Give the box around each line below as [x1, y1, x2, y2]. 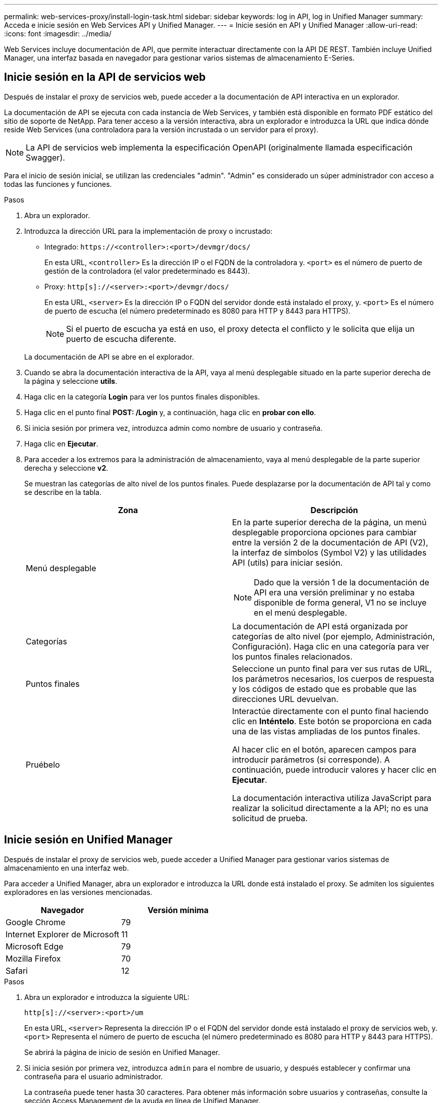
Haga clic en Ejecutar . [24, 439, 98, 448]
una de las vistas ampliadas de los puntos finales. [232, 726, 420, 736]
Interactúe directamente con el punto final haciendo [232, 706, 429, 716]
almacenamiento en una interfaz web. [4, 863, 129, 872]
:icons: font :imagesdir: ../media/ [4, 29, 112, 38]
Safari [6, 965, 28, 976]
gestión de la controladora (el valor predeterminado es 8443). [44, 266, 250, 275]
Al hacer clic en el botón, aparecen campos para [232, 744, 416, 755]
